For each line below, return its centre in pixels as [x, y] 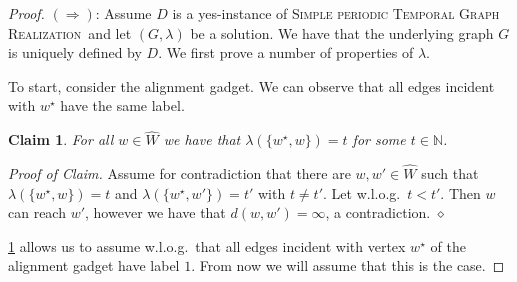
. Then [460, 192]
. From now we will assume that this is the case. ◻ [348, 265]
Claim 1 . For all [61, 139]
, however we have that [155, 212]
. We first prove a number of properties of [286, 52]
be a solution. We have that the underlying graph [342, 32]
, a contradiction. [378, 212]
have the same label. [122, 105]
